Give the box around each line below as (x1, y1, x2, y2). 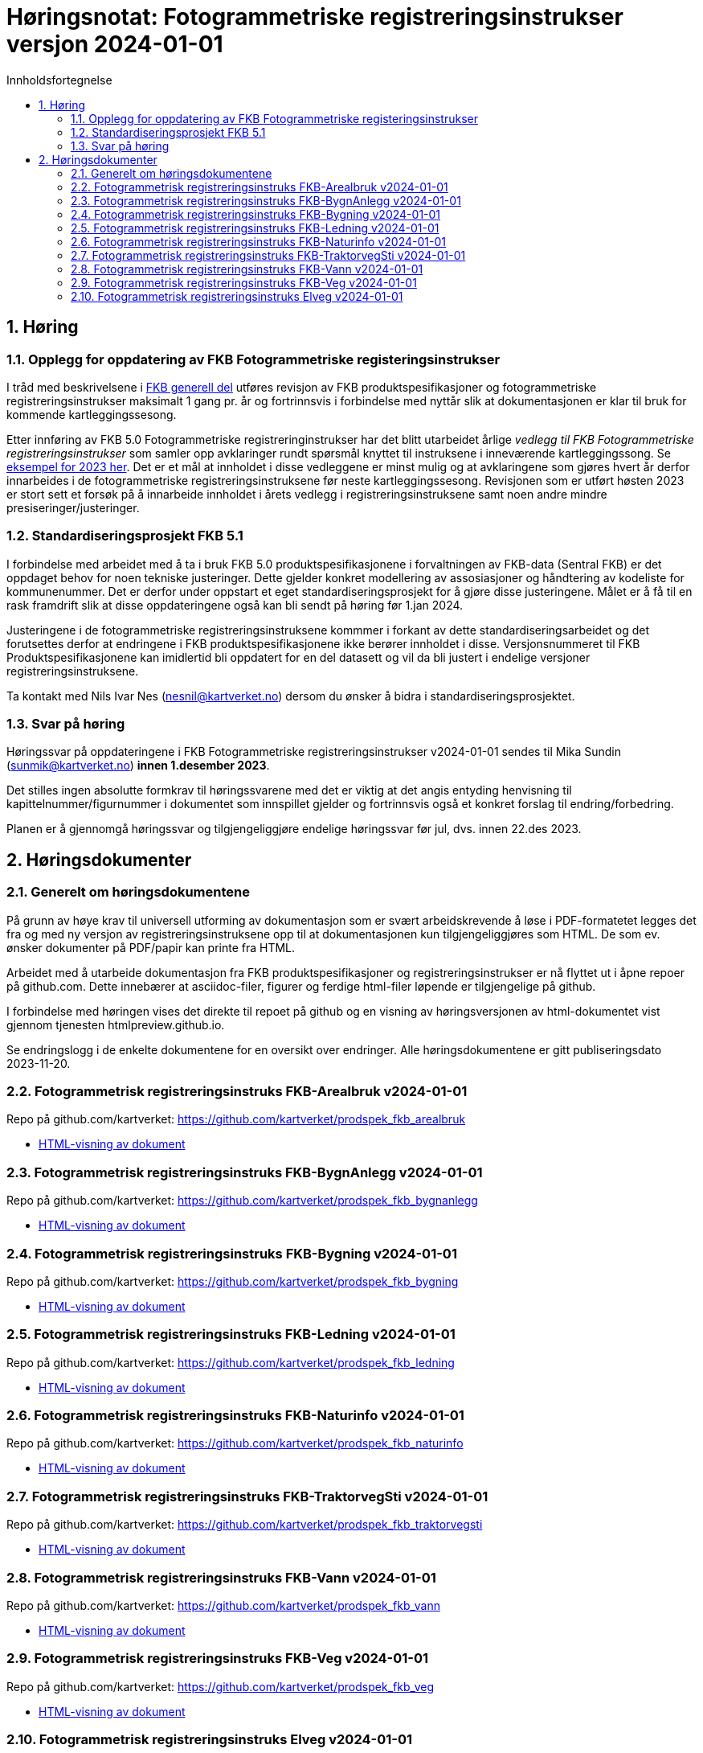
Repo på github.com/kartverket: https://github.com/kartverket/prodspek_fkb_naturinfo (6, 1436, 464, 1451)
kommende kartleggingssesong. (6, 407, 177, 421)
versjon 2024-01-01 (6, 31, 223, 58)
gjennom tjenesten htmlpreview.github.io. (6, 1017, 225, 1032)
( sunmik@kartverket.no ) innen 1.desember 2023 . (6, 758, 270, 773)
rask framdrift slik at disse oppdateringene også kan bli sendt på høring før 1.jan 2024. (6, 597, 464, 612)
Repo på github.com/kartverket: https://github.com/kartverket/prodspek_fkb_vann (6, 1598, 440, 1612)
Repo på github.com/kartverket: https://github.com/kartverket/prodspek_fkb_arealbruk (6, 1112, 466, 1127)
